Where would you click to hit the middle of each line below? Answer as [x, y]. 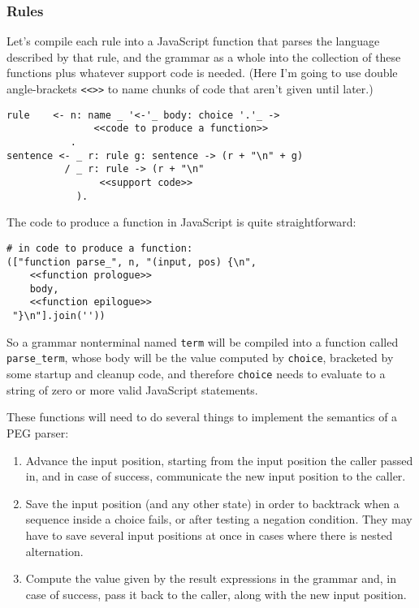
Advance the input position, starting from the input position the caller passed [219, 460]
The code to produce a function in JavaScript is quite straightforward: [181, 222]
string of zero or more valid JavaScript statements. [132, 389]
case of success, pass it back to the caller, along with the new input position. [216, 594]
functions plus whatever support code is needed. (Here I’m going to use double [202, 73]
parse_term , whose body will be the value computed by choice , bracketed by [200, 358]
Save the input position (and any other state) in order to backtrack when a [212, 503]
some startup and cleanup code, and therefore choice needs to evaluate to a [196, 374]
